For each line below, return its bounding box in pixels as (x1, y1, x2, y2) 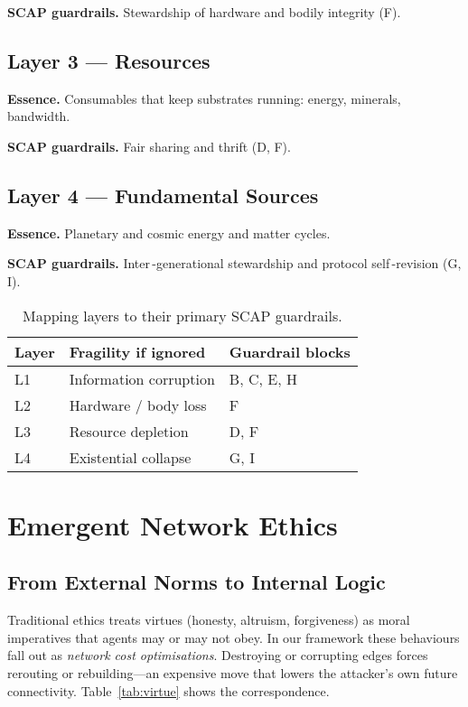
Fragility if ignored (69, 340, 206, 362)
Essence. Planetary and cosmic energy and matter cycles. (7, 223, 331, 242)
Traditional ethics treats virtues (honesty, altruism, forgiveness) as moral (7, 610, 410, 629)
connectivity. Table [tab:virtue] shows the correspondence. (7, 681, 330, 700)
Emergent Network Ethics (7, 506, 338, 543)
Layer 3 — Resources (7, 46, 211, 74)
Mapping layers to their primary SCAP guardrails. (23, 304, 342, 326)
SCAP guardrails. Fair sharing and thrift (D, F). (7, 136, 291, 155)
